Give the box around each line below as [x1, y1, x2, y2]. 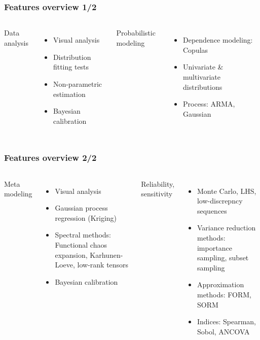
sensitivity [141, 188, 173, 199]
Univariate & [183, 61, 224, 72]
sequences [197, 205, 227, 216]
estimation [53, 88, 86, 99]
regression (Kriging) [55, 212, 117, 223]
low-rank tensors [77, 259, 129, 270]
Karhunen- [90, 249, 123, 260]
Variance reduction [197, 222, 256, 233]
